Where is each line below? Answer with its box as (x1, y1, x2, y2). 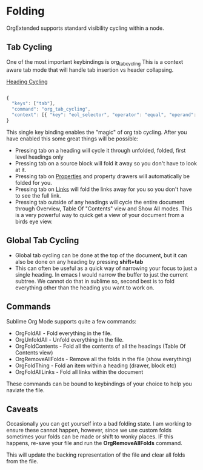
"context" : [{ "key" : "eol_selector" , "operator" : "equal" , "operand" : (12, 112, 197, 118)
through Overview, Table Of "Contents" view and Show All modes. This (15, 205, 193, 212)
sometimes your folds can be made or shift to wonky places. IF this (6, 433, 174, 440)
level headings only (15, 153, 64, 161)
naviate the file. (6, 386, 45, 393)
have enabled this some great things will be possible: (6, 135, 139, 142)
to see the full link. (15, 192, 62, 199)
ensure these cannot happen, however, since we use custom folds (6, 427, 171, 434)
